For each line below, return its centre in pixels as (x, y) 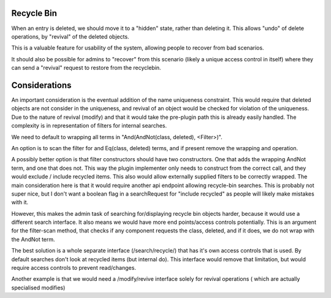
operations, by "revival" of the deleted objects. (70, 36)
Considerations (41, 85)
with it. (20, 202)
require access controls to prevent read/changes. (74, 268)
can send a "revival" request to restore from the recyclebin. (86, 68)
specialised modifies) (38, 288)
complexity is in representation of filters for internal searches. (89, 126)
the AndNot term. (33, 239)
